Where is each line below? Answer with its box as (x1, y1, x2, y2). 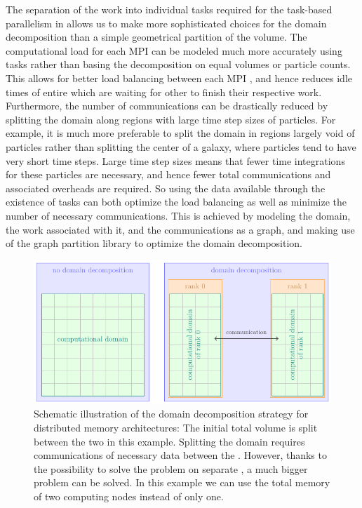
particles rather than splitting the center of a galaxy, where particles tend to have (6, 139, 356, 154)
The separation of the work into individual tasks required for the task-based (6, 2, 333, 16)
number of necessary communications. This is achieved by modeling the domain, (6, 208, 351, 222)
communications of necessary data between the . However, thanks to (34, 448, 327, 462)
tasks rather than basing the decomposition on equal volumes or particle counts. (6, 57, 351, 72)
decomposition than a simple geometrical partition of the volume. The (6, 29, 307, 44)
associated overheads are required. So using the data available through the (6, 180, 326, 195)
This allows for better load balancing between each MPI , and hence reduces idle (6, 70, 353, 85)
